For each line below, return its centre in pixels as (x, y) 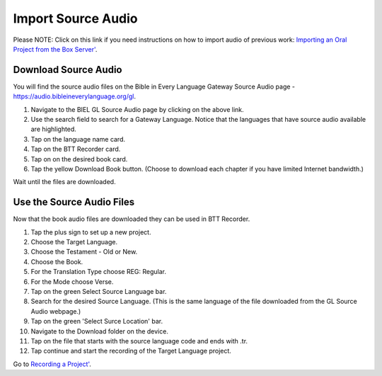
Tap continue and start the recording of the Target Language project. (131, 351)
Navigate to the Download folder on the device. (100, 331)
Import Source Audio (75, 18)
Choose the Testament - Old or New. (84, 252)
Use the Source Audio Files (74, 202)
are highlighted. (54, 129)
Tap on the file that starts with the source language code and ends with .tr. (139, 341)
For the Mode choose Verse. (72, 281)
